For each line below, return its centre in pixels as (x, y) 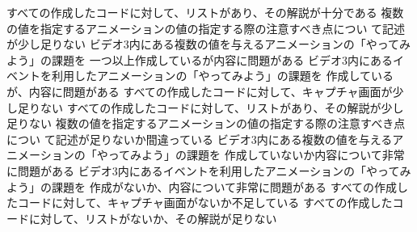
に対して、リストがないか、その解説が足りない (153, 218)
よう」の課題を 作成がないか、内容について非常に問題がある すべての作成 (202, 186)
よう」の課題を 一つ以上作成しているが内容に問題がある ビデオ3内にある (200, 59)
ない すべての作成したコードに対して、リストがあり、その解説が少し (222, 107)
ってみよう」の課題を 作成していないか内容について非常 (256, 155)
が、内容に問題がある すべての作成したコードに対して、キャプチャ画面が (200, 91)
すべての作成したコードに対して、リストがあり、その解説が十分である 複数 (205, 12)
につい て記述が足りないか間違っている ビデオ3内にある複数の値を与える (200, 139)
